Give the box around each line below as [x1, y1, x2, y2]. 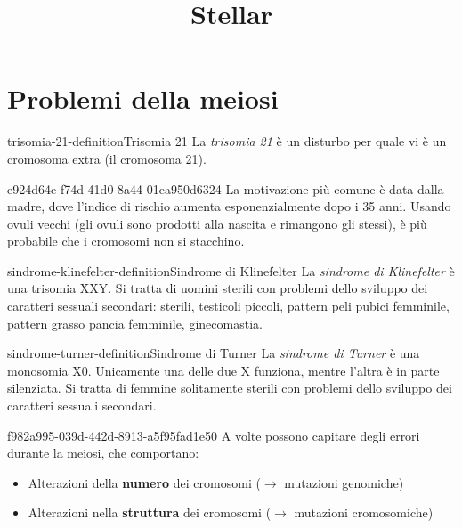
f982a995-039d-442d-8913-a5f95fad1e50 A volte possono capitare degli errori [7, 426, 420, 444]
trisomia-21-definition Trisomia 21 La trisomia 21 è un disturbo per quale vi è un [7, 132, 447, 150]
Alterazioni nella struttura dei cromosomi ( [28, 503, 272, 522]
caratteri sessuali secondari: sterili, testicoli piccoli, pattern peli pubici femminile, [7, 296, 450, 315]
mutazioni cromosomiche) [294, 503, 434, 522]
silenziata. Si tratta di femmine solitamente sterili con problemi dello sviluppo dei [7, 378, 452, 397]
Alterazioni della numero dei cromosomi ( [28, 473, 261, 491]
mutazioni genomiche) [284, 473, 404, 491]
